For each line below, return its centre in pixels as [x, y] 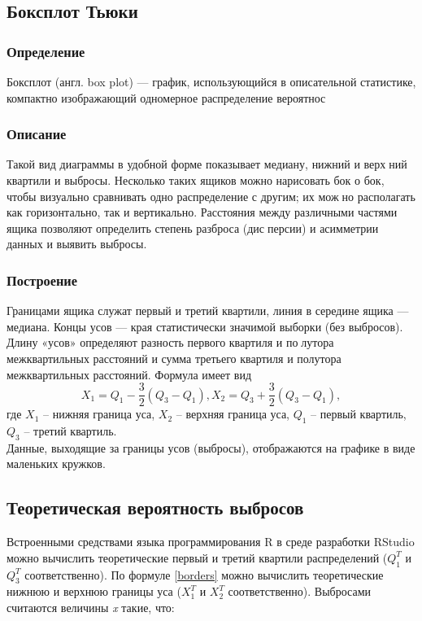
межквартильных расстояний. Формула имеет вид [129, 374]
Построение [42, 280]
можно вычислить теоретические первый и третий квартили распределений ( [197, 557]
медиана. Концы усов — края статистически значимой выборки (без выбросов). [205, 326]
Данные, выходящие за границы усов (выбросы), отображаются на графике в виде [211, 447]
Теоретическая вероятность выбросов [155, 507]
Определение [46, 51]
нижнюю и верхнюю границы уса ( [94, 591]
